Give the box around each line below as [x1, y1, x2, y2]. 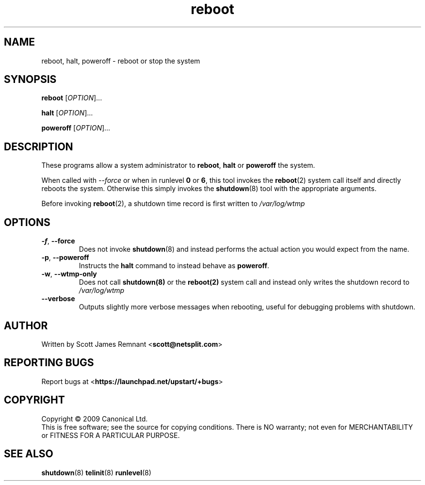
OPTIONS [4, 216, 50, 228]
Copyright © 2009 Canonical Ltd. [41, 414, 148, 423]
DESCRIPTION [4, 140, 73, 153]
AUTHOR [4, 319, 48, 332]
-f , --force [41, 237, 75, 245]
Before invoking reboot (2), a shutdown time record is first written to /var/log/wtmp [41, 199, 305, 208]
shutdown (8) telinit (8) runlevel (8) [41, 468, 151, 477]
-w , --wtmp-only [41, 270, 97, 278]
